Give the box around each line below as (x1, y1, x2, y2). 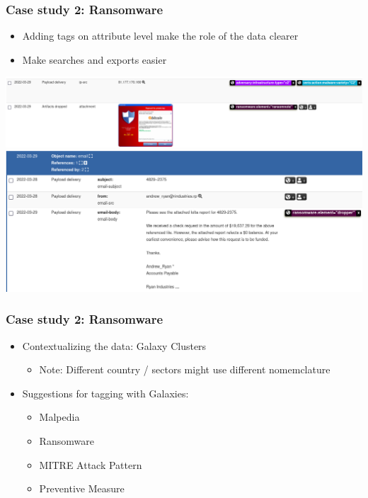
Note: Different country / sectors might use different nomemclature (39, 362, 330, 377)
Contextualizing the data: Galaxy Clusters (22, 338, 207, 353)
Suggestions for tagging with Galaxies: (22, 385, 189, 400)
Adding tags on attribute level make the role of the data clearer (22, 28, 299, 43)
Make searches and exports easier (22, 52, 167, 67)
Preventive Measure (39, 481, 125, 496)
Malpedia (39, 409, 80, 424)
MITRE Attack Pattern (39, 457, 142, 472)
